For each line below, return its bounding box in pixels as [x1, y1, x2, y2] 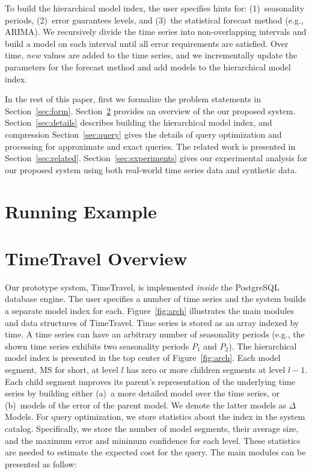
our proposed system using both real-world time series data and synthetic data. [5, 163, 298, 176]
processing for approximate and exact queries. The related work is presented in [5, 140, 296, 152]
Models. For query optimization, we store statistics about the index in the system [5, 410, 305, 423]
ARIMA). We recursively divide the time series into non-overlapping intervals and [5, 25, 307, 38]
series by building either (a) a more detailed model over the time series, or [5, 387, 280, 399]
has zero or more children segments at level [126, 363, 286, 375]
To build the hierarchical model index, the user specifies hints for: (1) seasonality [5, 2, 305, 14]
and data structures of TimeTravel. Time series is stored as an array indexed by [5, 316, 299, 328]
